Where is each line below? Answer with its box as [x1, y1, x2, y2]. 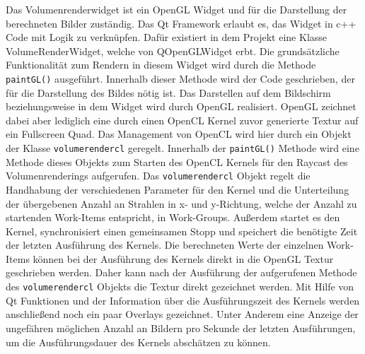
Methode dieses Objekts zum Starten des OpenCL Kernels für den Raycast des [6, 154, 348, 169]
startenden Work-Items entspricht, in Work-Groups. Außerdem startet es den [6, 210, 340, 225]
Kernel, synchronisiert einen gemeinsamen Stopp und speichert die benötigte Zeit [6, 223, 358, 238]
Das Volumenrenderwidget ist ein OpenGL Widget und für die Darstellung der [6, 2, 347, 16]
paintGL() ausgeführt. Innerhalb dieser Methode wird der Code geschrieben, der [6, 71, 355, 85]
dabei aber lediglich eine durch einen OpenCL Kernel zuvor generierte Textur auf [6, 112, 359, 127]
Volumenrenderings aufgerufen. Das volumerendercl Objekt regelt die [6, 168, 311, 183]
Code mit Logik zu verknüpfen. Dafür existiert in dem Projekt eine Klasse [6, 30, 328, 45]
